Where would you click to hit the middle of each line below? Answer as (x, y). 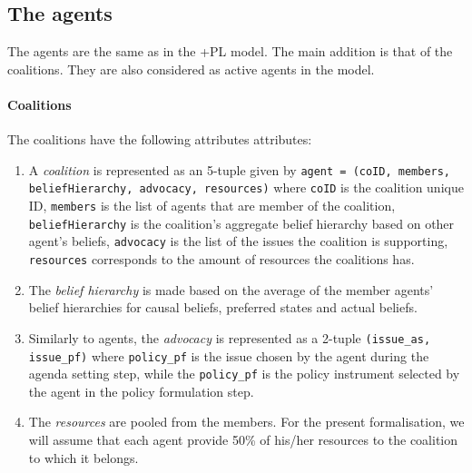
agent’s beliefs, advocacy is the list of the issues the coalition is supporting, (238, 241)
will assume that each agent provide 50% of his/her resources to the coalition (243, 440)
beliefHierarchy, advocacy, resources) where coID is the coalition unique (246, 187)
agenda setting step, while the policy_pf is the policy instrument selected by (244, 374)
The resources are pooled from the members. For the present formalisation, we (246, 422)
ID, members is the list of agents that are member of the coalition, (212, 206)
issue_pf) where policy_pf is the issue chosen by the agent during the (229, 355)
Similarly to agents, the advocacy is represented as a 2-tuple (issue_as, (230, 337)
